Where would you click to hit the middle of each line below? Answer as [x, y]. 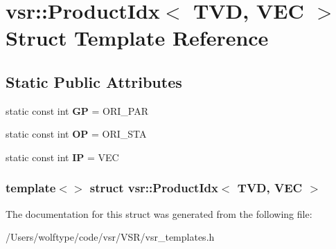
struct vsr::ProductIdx [154, 188]
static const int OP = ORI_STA [76, 134]
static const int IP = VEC [62, 157]
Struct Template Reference [137, 38]
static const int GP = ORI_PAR [77, 110]
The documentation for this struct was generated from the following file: [159, 213]
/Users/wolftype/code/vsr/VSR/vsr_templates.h [110, 237]
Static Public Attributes [94, 81]
